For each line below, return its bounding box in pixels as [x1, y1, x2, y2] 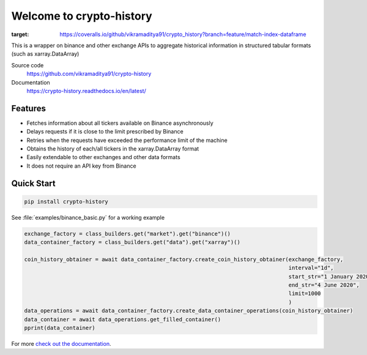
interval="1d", [288, 264, 334, 272]
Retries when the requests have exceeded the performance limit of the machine [26, 136, 228, 144]
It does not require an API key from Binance [26, 162, 137, 170]
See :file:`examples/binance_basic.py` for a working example [11, 214, 165, 221]
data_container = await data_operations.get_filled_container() [24, 316, 221, 323]
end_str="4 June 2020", [288, 282, 360, 289]
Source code [11, 61, 44, 69]
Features [11, 103, 46, 113]
